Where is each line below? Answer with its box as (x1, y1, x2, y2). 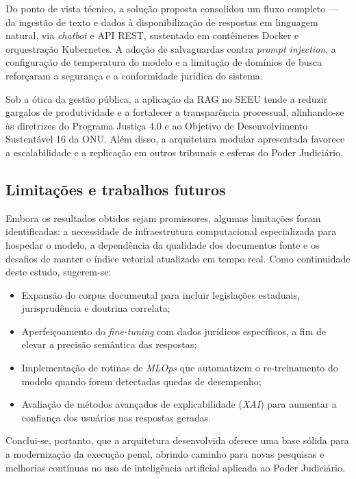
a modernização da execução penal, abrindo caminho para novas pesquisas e (5, 447, 325, 461)
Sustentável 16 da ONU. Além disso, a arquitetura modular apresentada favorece (5, 132, 345, 146)
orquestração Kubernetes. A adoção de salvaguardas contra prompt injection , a (5, 41, 336, 56)
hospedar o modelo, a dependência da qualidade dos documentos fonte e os (5, 237, 320, 251)
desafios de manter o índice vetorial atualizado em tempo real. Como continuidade (5, 251, 351, 265)
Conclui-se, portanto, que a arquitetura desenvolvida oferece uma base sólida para (5, 433, 349, 447)
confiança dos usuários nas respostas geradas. (21, 410, 212, 424)
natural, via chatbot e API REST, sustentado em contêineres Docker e (5, 28, 299, 42)
